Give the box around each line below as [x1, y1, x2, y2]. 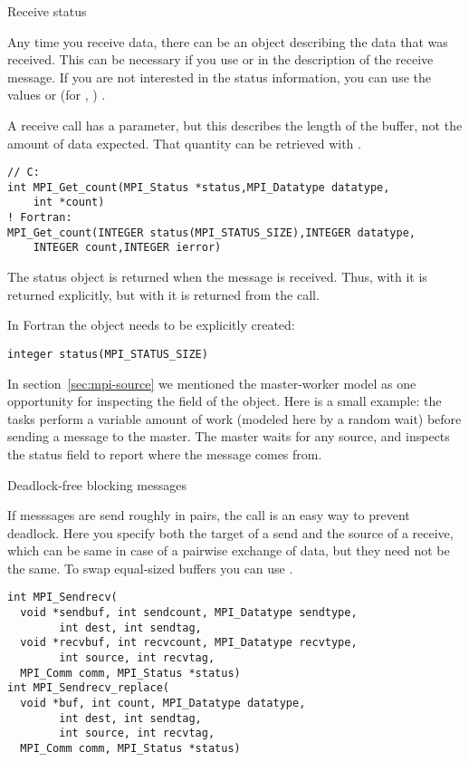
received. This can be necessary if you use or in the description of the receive [7, 50, 434, 69]
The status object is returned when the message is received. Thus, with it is [7, 267, 427, 286]
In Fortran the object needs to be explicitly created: [7, 315, 295, 334]
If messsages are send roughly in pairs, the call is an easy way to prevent [7, 506, 410, 525]
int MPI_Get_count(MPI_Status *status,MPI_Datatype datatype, [7, 180, 390, 194]
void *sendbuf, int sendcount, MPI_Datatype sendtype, [20, 606, 358, 620]
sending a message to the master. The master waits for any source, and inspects [7, 427, 450, 446]
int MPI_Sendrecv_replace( [7, 681, 169, 695]
